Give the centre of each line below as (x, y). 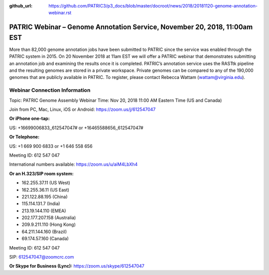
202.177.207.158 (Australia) (49, 218)
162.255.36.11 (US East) (46, 190)
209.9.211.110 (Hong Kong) (49, 225)
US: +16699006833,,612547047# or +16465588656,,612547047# (76, 128)
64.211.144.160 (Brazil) (44, 232)
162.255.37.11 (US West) (46, 183)
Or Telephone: (24, 137)
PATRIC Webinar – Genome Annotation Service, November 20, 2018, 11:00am (131, 27)
